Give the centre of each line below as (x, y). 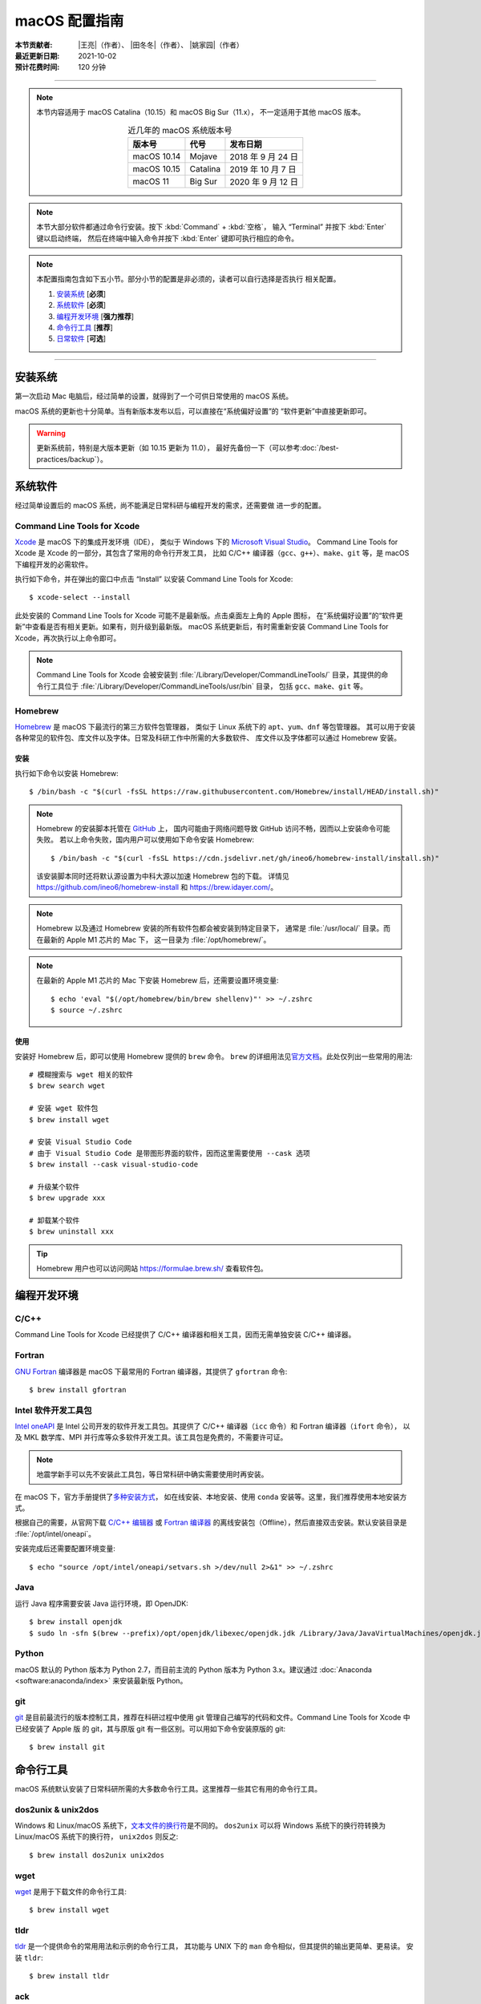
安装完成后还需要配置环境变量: (65, 1549)
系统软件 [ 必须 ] (81, 305)
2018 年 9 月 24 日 (264, 156)
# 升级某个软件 (55, 1187)
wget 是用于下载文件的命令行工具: (71, 1891)
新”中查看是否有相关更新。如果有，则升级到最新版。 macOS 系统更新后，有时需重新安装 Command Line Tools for (202, 627)
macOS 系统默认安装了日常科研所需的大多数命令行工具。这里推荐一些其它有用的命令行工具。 (168, 1788)
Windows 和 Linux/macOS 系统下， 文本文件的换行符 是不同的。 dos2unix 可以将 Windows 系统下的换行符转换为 (200, 1825)
